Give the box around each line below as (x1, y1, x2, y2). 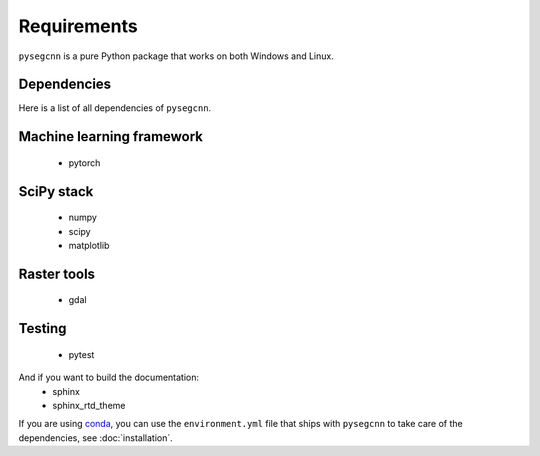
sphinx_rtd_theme (52, 400, 126, 412)
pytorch (68, 156, 101, 169)
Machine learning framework (18, 128, 204, 145)
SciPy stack (18, 183, 94, 200)
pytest (68, 348, 95, 360)
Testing (18, 320, 67, 337)
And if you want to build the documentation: (18, 371, 200, 384)
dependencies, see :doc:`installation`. (18, 431, 174, 444)
